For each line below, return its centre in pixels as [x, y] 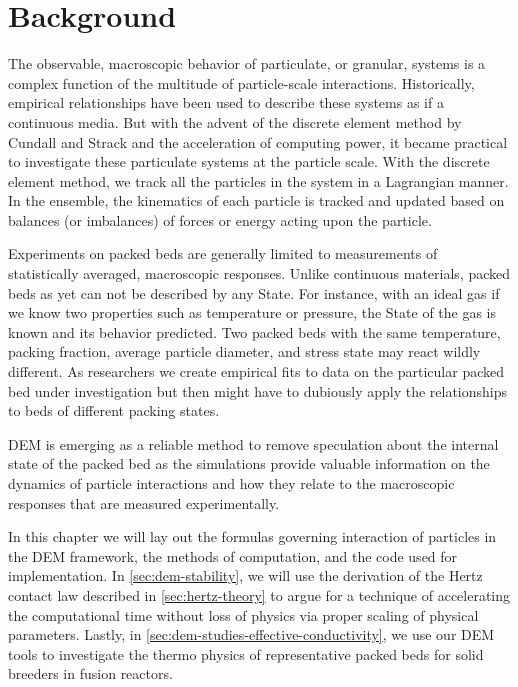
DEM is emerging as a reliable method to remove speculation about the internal [253, 443]
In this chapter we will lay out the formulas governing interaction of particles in [252, 536]
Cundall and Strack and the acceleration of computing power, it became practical [258, 141]
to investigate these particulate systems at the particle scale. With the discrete [249, 161]
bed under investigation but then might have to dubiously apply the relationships [258, 390]
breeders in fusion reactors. [90, 673]
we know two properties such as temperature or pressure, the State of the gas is [252, 312]
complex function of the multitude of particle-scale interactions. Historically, [241, 82]
